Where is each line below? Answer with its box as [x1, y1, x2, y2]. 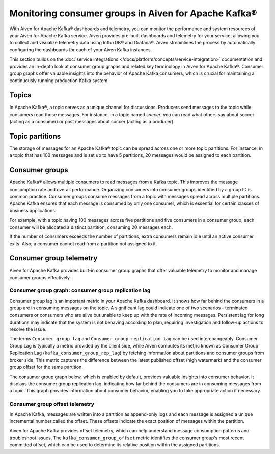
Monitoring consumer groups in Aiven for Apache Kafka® [9, 8, 257, 19]
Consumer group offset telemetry [9, 400, 94, 408]
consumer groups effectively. [9, 274, 71, 280]
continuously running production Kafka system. [9, 77, 109, 84]
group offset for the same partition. [9, 364, 84, 370]
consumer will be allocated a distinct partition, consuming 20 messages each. [9, 224, 173, 230]
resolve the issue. [9, 326, 47, 332]
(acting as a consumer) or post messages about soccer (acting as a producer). [9, 118, 175, 124]
